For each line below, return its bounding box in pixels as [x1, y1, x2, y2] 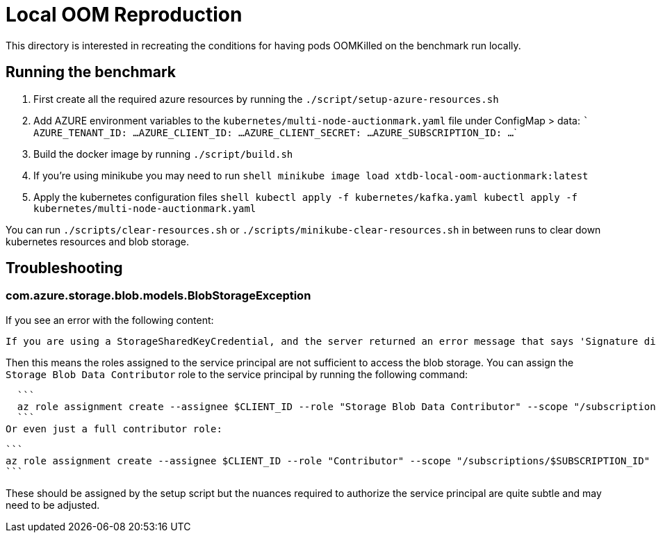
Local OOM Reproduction [6, 3, 243, 26]
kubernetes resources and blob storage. [6, 235, 189, 247]
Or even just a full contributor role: [6, 423, 222, 434]
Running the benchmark [6, 63, 176, 81]
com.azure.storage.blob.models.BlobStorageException [6, 288, 311, 303]
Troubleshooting [6, 259, 123, 277]
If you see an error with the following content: [6, 313, 214, 326]
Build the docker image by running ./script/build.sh [33, 147, 293, 160]
